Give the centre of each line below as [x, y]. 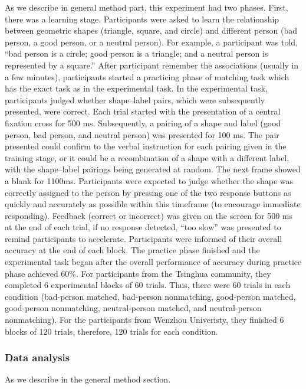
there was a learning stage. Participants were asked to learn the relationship [142, 19]
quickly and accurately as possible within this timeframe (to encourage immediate [153, 204]
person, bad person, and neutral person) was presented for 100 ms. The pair [142, 134]
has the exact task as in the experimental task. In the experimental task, [136, 88]
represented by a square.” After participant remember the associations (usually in [152, 65]
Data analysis [37, 357]
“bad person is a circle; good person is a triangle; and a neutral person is [136, 53]
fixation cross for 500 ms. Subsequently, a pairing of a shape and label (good [143, 122]
